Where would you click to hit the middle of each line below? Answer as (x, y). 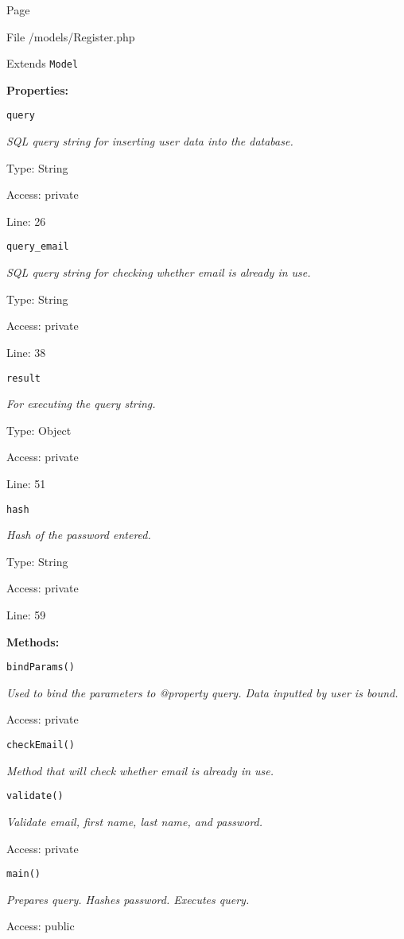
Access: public (41, 926)
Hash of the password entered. (79, 535)
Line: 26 (26, 221)
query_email (38, 247)
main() (23, 874)
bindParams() (41, 667)
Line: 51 (26, 483)
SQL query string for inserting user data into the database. (150, 141)
